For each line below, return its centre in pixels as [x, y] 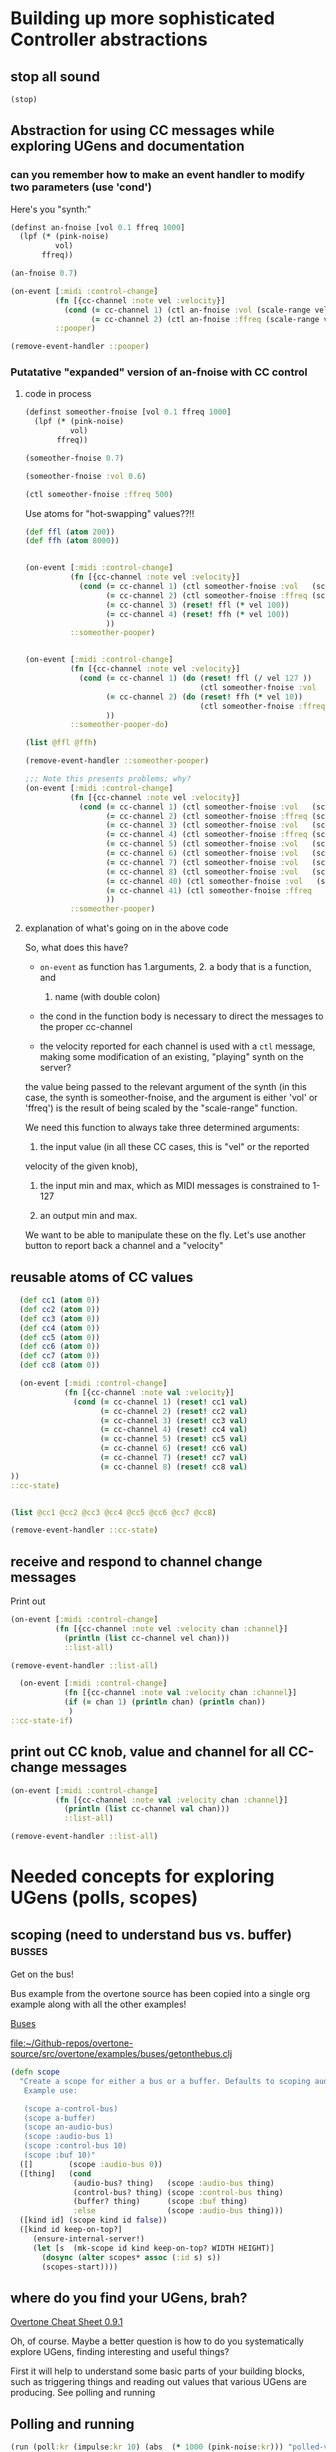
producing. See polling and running [83, 2393]
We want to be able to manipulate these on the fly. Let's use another [165, 1235]
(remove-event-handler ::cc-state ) [84, 1530]
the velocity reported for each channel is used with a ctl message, [177, 1046]
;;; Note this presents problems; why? [108, 779]
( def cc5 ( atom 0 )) [60, 1337]
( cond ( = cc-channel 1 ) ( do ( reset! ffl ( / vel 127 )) [195, 678]
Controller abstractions [109, 39]
